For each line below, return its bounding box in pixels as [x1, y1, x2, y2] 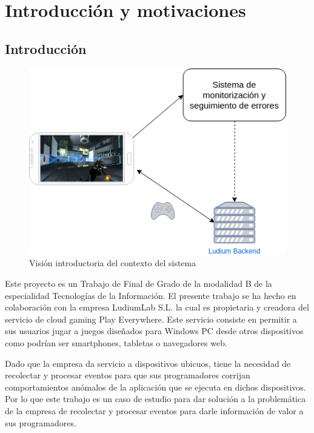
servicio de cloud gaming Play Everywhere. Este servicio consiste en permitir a [5, 312, 297, 325]
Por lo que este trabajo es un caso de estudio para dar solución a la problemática [5, 392, 306, 405]
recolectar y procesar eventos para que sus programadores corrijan [5, 369, 250, 381]
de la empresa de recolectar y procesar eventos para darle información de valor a [5, 404, 304, 417]
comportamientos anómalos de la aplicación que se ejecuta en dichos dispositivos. [5, 380, 306, 393]
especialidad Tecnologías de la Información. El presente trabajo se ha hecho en [5, 289, 296, 301]
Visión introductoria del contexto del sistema [29, 257, 196, 269]
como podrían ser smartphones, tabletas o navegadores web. [5, 336, 227, 349]
